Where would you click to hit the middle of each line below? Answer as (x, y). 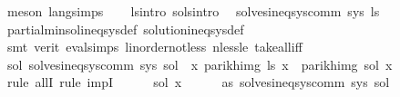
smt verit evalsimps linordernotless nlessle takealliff (154, 47)
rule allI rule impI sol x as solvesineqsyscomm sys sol (198, 82)
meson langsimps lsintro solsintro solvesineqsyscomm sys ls (193, 11)
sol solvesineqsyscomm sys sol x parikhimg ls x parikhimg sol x (200, 64)
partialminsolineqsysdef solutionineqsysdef (125, 29)
